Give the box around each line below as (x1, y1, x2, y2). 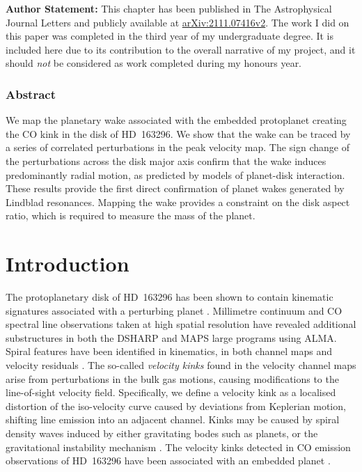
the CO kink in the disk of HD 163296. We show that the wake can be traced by (6, 126, 351, 141)
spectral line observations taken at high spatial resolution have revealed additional (6, 317, 356, 331)
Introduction (6, 249, 129, 278)
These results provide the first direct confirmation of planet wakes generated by (6, 181, 345, 196)
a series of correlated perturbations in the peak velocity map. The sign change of (6, 140, 349, 155)
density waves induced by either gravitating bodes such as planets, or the (6, 426, 318, 440)
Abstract (6, 85, 56, 102)
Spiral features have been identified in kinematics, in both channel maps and (6, 344, 332, 359)
